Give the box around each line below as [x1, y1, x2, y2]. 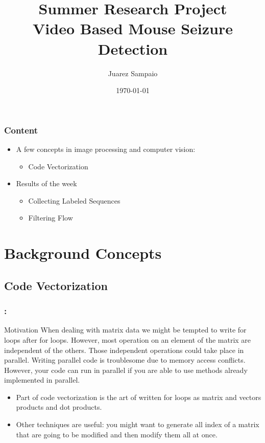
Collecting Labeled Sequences [28, 195, 121, 206]
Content [4, 123, 38, 136]
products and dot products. [16, 402, 102, 412]
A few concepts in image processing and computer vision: [16, 143, 196, 154]
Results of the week [16, 178, 77, 189]
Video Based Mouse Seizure [33, 18, 233, 39]
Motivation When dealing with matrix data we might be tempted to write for [4, 324, 247, 335]
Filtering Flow [28, 212, 73, 223]
